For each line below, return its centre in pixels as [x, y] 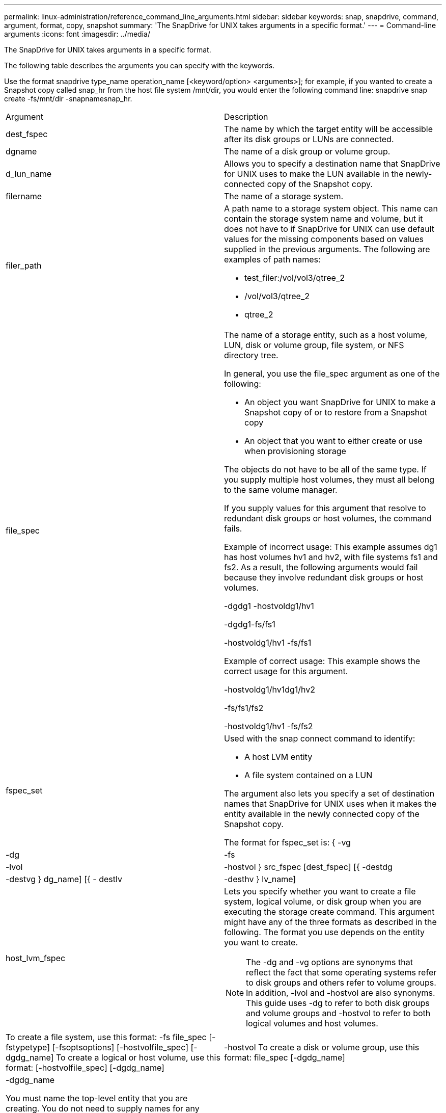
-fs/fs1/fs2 [244, 708]
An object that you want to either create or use [333, 441]
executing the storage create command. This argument [329, 912]
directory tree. [251, 355]
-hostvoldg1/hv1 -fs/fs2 [269, 726]
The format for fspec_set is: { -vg [287, 842]
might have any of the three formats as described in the [330, 922]
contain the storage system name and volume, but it [324, 219]
